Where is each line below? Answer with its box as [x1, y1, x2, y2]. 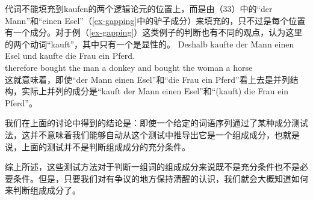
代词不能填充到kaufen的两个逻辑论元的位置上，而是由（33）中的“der [5, 2, 273, 14]
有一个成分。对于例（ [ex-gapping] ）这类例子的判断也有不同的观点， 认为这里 [5, 26, 303, 38]
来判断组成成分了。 [5, 184, 81, 196]
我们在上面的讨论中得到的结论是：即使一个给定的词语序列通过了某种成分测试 [5, 117, 308, 129]
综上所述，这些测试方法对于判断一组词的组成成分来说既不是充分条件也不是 [5, 160, 300, 173]
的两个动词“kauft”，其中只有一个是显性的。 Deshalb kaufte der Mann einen [5, 37, 294, 50]
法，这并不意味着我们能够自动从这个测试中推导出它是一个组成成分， [5, 128, 274, 141]
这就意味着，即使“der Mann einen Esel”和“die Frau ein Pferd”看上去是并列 [5, 73, 290, 85]
